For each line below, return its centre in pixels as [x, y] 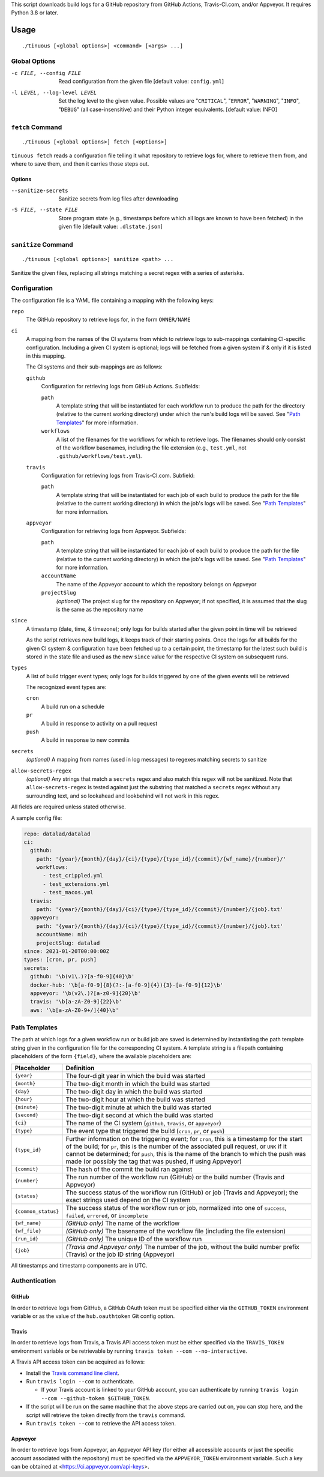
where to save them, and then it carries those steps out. [80, 164]
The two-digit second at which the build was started [139, 1115]
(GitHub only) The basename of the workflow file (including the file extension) [176, 1231]
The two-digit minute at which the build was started [139, 1107]
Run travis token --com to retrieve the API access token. [101, 1423]
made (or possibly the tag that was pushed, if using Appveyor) [154, 1161]
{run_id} [27, 1239]
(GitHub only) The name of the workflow [123, 1223]
